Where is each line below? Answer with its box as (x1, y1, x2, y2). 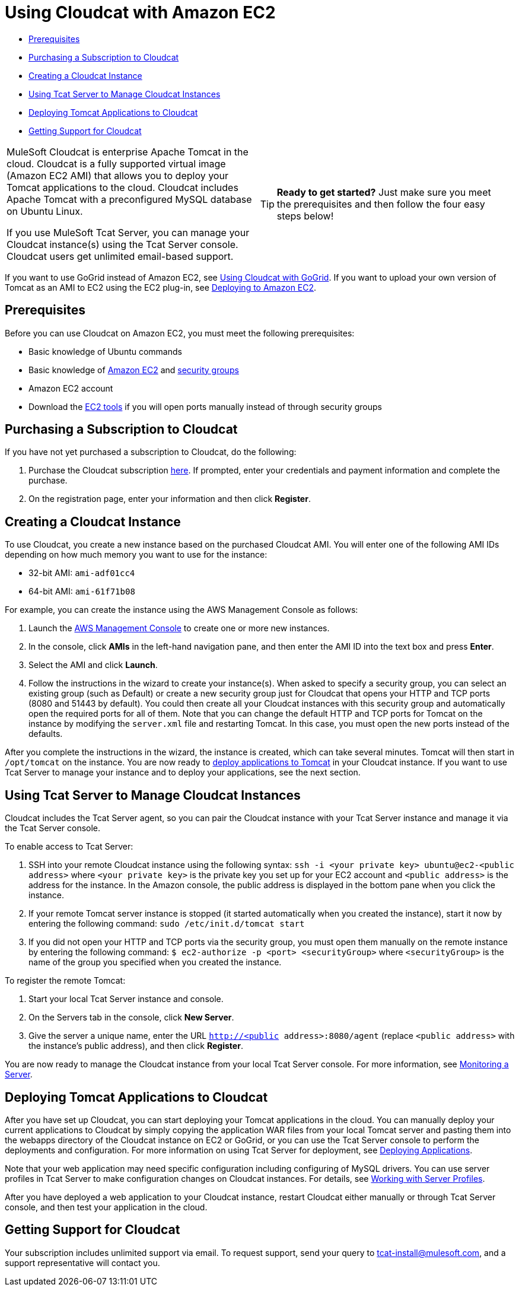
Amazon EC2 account (28, 383, 113, 393)
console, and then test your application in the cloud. (5, 1201, 208, 1212)
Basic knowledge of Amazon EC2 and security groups (28, 364, 239, 375)
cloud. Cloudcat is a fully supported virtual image (7, 157, 226, 170)
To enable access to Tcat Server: (5, 841, 133, 852)
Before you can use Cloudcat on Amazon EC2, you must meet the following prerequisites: (5, 327, 355, 338)
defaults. (28, 729, 63, 739)
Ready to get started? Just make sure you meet (276, 186, 491, 198)
